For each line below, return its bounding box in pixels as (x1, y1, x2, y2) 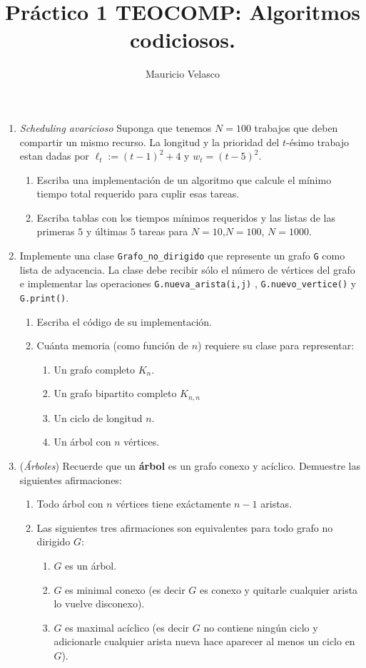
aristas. (260, 496, 293, 511)
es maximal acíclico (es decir (65, 620, 190, 634)
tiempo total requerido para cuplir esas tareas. (36, 186, 240, 201)
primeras (36, 224, 75, 239)
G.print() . (19, 289, 69, 304)
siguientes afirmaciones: (19, 472, 122, 487)
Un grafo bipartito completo (54, 386, 177, 401)
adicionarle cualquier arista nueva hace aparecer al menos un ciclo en (54, 634, 355, 649)
